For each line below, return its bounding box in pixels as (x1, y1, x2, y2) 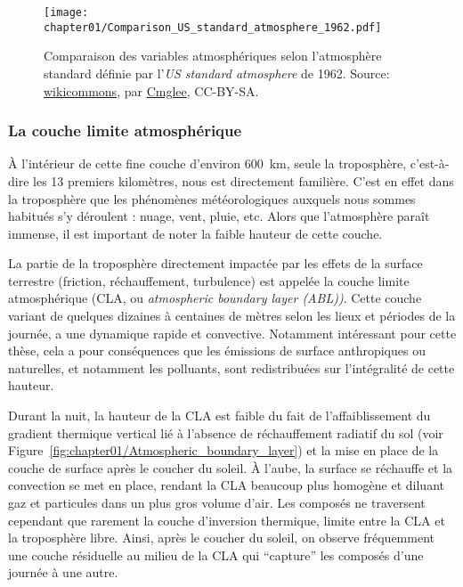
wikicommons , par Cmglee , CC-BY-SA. (44, 81, 259, 100)
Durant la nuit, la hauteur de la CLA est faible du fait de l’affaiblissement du (8, 406, 431, 425)
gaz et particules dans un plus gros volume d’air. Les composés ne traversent (8, 493, 426, 511)
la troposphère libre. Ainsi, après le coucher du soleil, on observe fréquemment (8, 528, 435, 547)
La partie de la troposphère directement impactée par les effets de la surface (8, 254, 423, 273)
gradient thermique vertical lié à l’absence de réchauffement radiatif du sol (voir (8, 423, 443, 442)
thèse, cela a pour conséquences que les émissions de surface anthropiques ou (8, 341, 426, 360)
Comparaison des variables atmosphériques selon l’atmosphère (44, 46, 382, 65)
